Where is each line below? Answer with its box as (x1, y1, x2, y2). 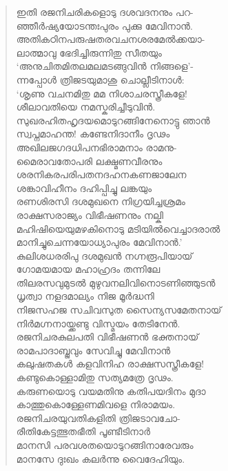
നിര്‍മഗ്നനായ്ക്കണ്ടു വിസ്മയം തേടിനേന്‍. (16, 316, 180, 330)
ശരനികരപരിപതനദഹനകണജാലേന (16, 167, 187, 182)
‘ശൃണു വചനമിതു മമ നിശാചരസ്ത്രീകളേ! (16, 86, 187, 100)
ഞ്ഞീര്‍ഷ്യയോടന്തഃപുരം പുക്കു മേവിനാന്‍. (16, 18, 193, 32)
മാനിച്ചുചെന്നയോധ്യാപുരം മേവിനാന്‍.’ (16, 235, 183, 249)
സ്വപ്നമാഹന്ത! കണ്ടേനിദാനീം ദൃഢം (16, 126, 170, 141)
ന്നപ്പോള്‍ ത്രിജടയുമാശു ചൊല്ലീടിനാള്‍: (16, 72, 185, 86)
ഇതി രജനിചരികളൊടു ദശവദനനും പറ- (16, 5, 194, 19)
